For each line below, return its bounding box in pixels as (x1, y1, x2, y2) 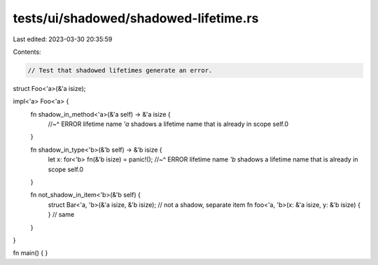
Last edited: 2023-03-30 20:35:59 (13, 35, 113, 43)
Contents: (13, 48, 41, 56)
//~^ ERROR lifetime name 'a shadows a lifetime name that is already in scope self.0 (48, 120, 289, 129)
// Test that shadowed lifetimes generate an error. (27, 66, 213, 74)
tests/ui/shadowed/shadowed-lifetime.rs (13, 10, 259, 26)
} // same (48, 210, 75, 219)
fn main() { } (13, 249, 48, 257)
